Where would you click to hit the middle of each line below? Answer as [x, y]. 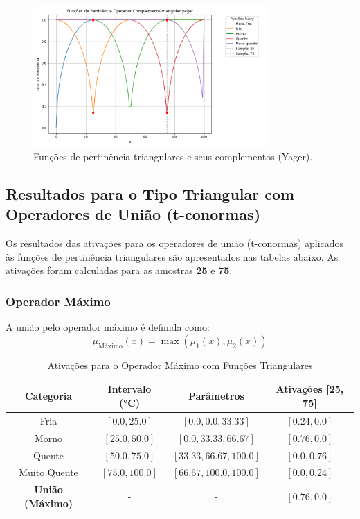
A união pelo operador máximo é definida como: [108, 327]
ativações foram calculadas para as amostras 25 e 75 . [119, 270]
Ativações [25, [310, 389]
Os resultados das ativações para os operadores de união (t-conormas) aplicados [175, 243]
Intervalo [129, 389]
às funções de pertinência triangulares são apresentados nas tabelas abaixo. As [172, 256]
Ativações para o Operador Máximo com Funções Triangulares [180, 365]
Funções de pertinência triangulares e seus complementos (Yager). [173, 156]
